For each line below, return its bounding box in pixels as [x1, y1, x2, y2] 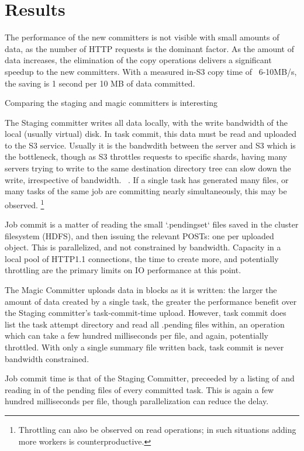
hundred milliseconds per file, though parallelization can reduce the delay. [5, 395, 269, 407]
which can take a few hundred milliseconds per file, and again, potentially [5, 329, 268, 342]
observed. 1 [5, 197, 44, 211]
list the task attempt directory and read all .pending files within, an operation [5, 318, 285, 330]
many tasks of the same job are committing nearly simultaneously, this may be [5, 185, 287, 197]
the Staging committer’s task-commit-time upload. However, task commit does [5, 307, 286, 319]
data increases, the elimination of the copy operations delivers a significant [5, 54, 272, 66]
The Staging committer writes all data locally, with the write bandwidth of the [5, 116, 288, 128]
